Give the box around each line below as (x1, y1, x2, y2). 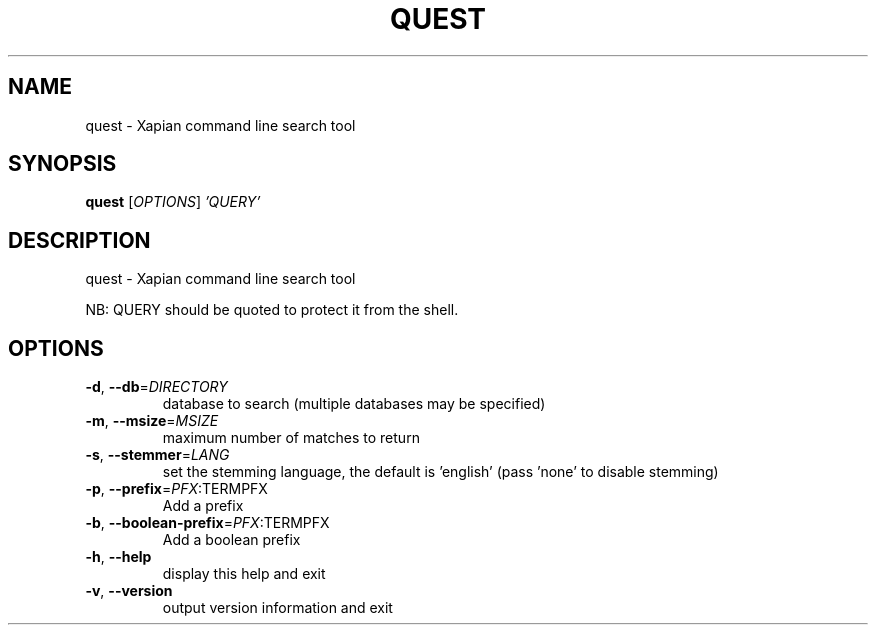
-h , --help (85, 548, 152, 566)
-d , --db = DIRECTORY (85, 378, 228, 396)
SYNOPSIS (8, 151, 117, 177)
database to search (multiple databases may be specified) (162, 395, 546, 413)
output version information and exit (162, 599, 393, 617)
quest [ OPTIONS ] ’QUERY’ (85, 193, 261, 211)
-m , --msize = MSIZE (85, 412, 219, 430)
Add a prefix (162, 497, 244, 515)
